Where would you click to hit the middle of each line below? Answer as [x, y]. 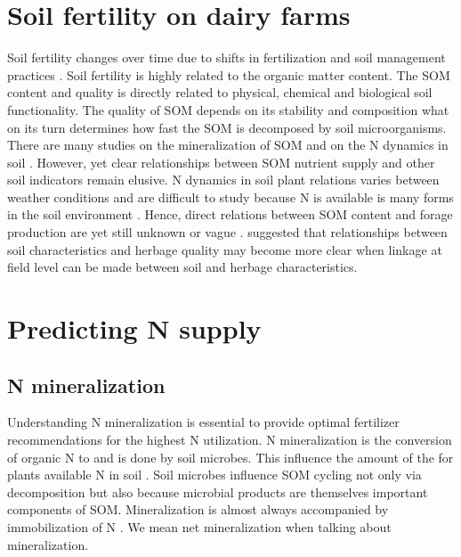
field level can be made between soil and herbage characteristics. [182, 267]
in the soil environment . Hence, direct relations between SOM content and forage [230, 214]
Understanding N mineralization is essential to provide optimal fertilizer [203, 422]
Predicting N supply [134, 328]
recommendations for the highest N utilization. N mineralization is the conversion [230, 440]
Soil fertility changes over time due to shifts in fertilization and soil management [226, 57]
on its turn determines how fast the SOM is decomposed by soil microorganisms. [227, 127]
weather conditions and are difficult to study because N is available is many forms [230, 197]
